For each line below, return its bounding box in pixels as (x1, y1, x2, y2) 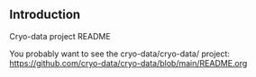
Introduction (9, 7, 81, 22)
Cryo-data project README (9, 30, 111, 41)
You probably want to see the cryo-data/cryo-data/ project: (9, 48, 230, 59)
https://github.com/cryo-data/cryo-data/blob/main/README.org (9, 57, 248, 68)
